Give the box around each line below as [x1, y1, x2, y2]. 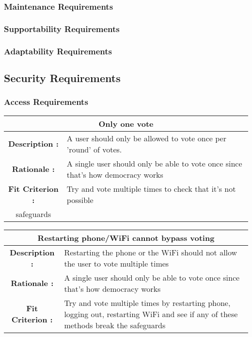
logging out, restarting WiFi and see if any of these [64, 308, 238, 320]
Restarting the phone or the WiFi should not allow [64, 246, 237, 258]
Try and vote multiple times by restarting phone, [64, 297, 231, 308]
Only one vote [98, 118, 154, 129]
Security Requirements [4, 70, 121, 85]
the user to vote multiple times [64, 257, 169, 269]
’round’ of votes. [66, 143, 122, 155]
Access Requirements [4, 96, 88, 108]
